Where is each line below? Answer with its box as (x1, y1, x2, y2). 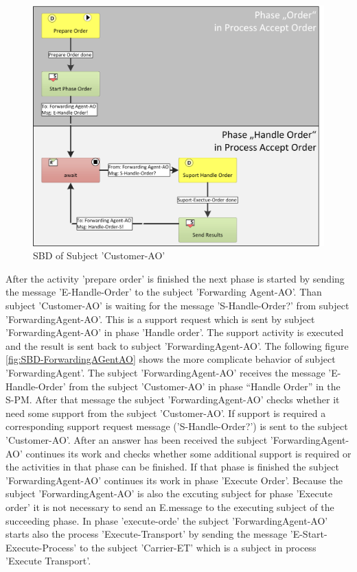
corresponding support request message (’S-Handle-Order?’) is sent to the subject (5, 419, 348, 433)
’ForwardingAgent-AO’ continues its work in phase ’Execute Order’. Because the (5, 473, 343, 487)
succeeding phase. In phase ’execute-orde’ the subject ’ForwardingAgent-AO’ (5, 513, 328, 527)
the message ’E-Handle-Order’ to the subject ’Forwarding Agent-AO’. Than (5, 285, 322, 299)
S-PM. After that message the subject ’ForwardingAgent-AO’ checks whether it (5, 392, 340, 407)
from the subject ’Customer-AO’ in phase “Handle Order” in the (69, 379, 341, 393)
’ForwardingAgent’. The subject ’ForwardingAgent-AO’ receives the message (5, 366, 325, 380)
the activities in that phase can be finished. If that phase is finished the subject (5, 460, 339, 474)
